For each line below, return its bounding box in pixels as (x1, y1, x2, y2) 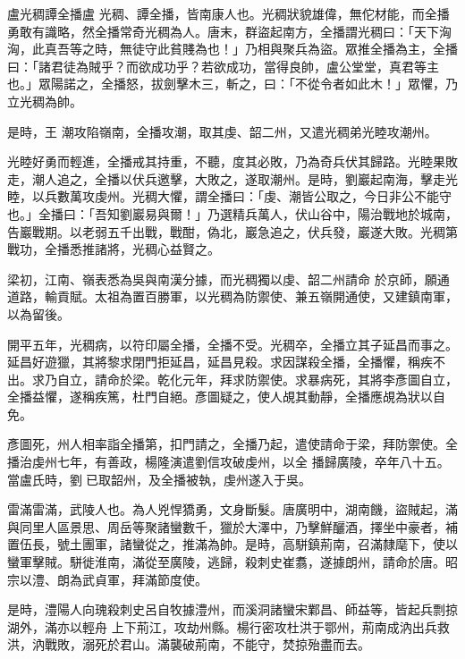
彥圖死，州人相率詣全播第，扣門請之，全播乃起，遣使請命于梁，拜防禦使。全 (7, 435, 458, 453)
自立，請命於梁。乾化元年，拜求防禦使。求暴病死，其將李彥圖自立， (56, 369, 458, 388)
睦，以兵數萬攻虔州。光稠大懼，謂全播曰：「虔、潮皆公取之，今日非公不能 (7, 187, 439, 206)
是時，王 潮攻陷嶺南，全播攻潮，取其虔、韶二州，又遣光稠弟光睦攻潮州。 (7, 122, 437, 140)
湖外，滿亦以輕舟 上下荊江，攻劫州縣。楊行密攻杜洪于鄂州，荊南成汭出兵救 (7, 617, 450, 636)
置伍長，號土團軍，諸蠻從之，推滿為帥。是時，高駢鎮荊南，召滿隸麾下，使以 (7, 535, 458, 553)
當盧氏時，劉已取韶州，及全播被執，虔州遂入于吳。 (7, 469, 311, 488)
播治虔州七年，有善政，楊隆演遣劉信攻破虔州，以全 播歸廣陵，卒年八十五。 (7, 452, 450, 471)
